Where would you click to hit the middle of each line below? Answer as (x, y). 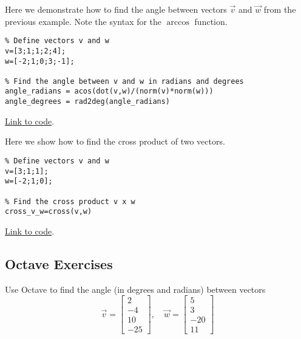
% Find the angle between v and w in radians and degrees (124, 81)
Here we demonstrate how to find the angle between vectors (116, 9)
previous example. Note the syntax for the (83, 21)
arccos (178, 22)
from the (280, 9)
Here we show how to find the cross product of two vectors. (115, 141)
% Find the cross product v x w (70, 201)
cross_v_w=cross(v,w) (49, 212)
